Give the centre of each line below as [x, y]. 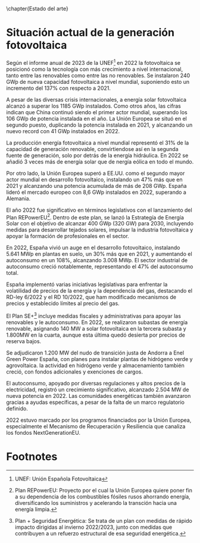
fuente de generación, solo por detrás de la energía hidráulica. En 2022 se [97, 155]
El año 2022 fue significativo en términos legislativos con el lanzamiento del [99, 210]
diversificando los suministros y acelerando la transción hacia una [96, 503]
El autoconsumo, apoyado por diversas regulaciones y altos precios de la [96, 383]
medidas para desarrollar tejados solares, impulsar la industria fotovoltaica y [100, 230]
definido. [17, 408]
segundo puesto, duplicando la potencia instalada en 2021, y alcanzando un [99, 125]
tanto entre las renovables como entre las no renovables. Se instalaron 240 [98, 75]
